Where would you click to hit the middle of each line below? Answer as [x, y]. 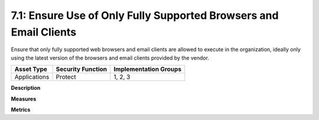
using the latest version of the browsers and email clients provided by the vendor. [110, 58]
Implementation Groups [148, 69]
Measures [24, 99]
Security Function [82, 69]
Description [26, 88]
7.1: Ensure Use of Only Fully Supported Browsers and [145, 15]
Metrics [21, 109]
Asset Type [31, 69]
